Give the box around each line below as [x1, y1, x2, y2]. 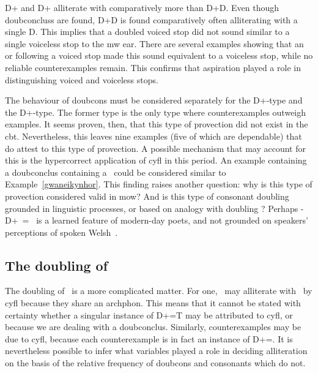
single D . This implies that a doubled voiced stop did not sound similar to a [5, 25, 290, 38]
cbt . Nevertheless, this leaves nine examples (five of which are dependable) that [5, 129, 302, 142]
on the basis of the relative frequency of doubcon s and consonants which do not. [5, 356, 306, 369]
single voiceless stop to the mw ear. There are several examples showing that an [5, 37, 304, 50]
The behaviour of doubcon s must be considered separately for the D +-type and [5, 94, 303, 107]
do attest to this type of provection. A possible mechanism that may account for [5, 141, 306, 154]
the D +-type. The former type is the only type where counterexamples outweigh [5, 105, 306, 118]
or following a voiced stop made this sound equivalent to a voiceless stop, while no [5, 49, 313, 62]
